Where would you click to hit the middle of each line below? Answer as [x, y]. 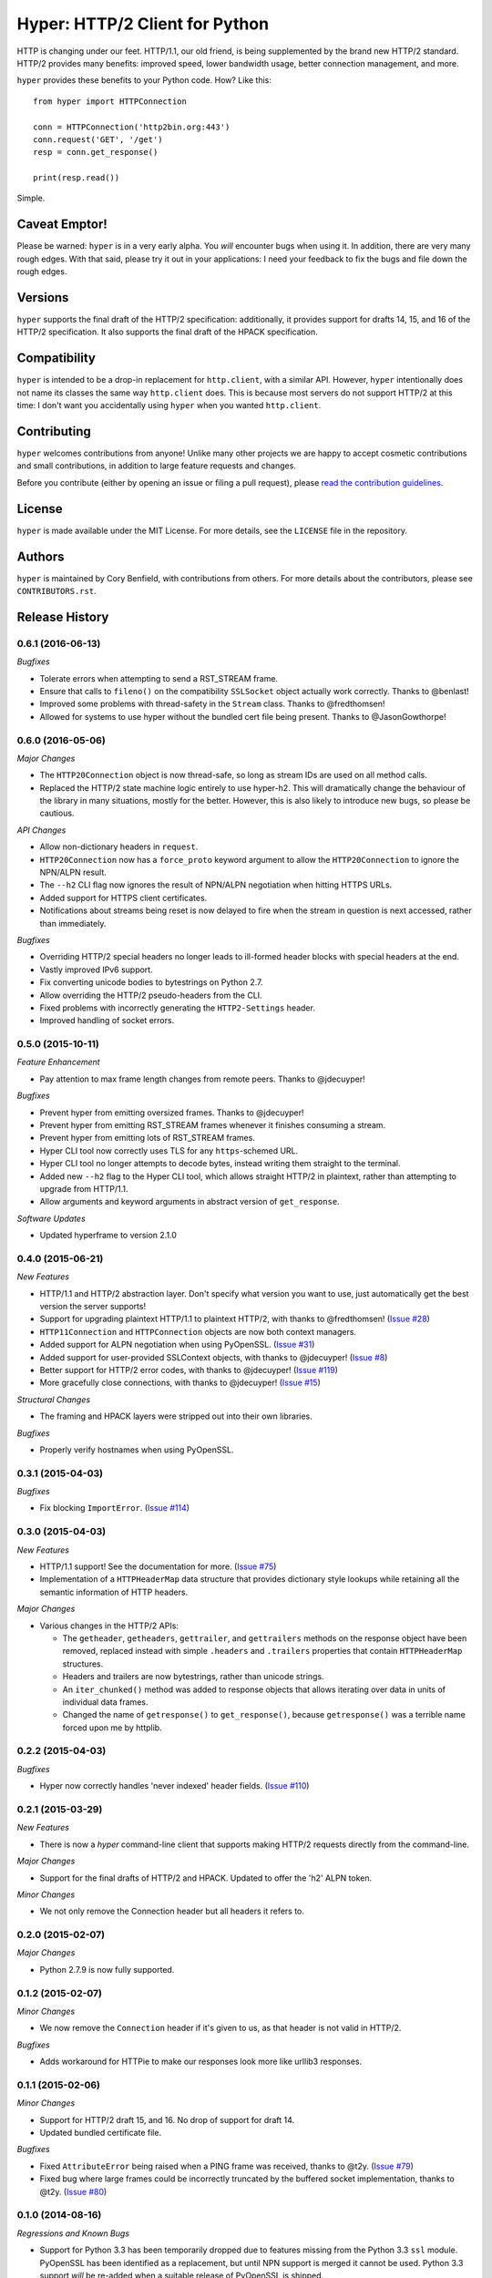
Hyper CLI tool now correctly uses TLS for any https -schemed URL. [169, 1150]
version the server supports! [92, 1307]
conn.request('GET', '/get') [98, 139]
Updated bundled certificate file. [101, 2133]
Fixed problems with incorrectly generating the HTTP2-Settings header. [178, 1008]
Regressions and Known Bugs [73, 2233]
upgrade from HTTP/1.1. [84, 1188]
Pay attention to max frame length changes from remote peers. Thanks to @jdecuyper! [202, 1079]
